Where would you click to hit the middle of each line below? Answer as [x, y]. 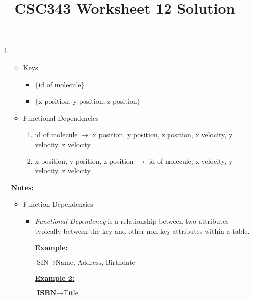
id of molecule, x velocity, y [191, 161]
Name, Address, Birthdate [95, 262]
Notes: [22, 187]
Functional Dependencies [61, 117]
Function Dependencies [58, 204]
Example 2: [55, 277]
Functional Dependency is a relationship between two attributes [132, 221]
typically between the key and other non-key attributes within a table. [142, 230]
